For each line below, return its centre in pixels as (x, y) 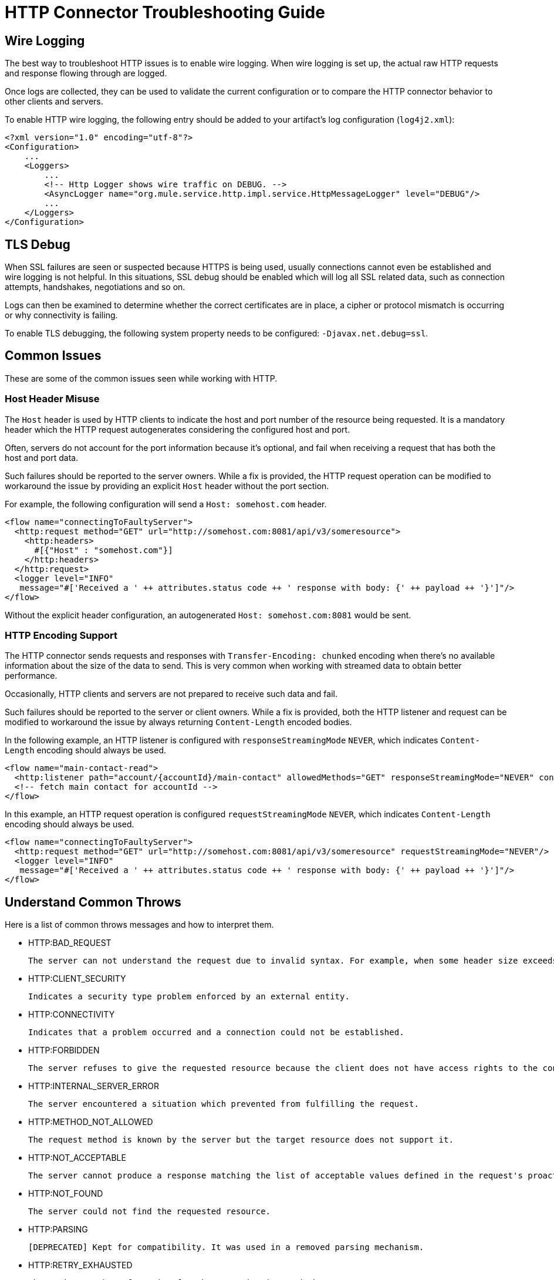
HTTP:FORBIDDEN (64, 1050)
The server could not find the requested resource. (150, 1212)
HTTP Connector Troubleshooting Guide (165, 12)
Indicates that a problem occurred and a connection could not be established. (216, 1033)
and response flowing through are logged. (86, 73)
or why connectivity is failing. (61, 315)
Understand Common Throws (93, 902)
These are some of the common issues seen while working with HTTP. (141, 378)
